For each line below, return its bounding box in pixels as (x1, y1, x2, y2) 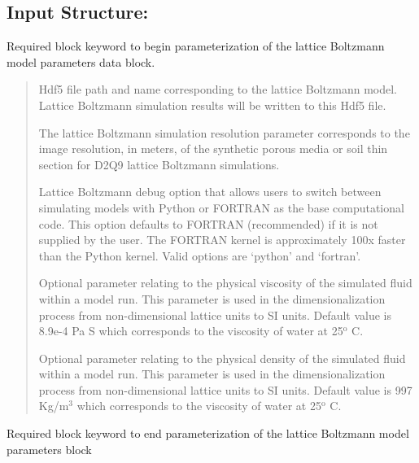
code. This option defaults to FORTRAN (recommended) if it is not (38, 215, 378, 232)
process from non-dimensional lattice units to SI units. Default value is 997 (38, 381, 412, 398)
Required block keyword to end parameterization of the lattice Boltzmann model (7, 425, 409, 442)
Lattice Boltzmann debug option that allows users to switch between (38, 183, 382, 200)
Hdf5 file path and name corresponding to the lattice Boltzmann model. (38, 81, 397, 98)
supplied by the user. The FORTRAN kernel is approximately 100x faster (38, 231, 406, 248)
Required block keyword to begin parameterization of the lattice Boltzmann (7, 37, 385, 55)
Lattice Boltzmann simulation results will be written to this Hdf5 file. (38, 96, 386, 113)
